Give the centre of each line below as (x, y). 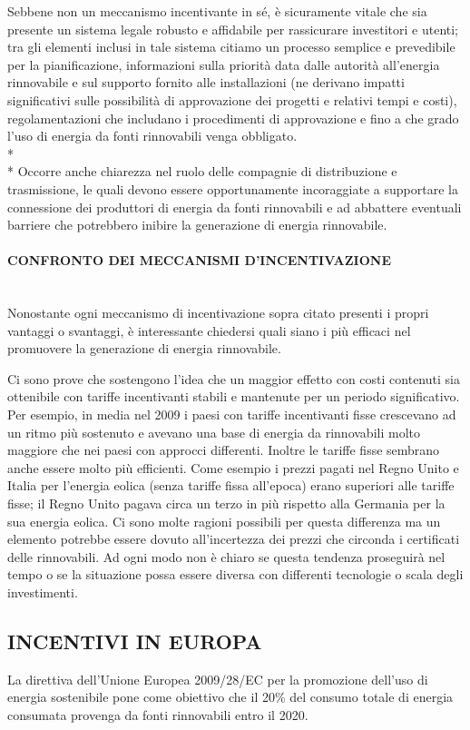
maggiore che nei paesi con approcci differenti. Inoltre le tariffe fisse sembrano (224, 450)
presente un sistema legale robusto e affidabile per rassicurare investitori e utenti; (233, 29)
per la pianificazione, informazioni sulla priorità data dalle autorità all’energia (224, 64)
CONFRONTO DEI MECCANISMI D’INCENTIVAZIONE (199, 260)
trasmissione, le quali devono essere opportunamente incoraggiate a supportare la (233, 188)
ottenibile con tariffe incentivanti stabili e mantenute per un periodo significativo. (234, 396)
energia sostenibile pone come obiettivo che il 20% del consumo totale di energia (230, 697)
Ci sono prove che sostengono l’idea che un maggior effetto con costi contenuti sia (234, 378)
